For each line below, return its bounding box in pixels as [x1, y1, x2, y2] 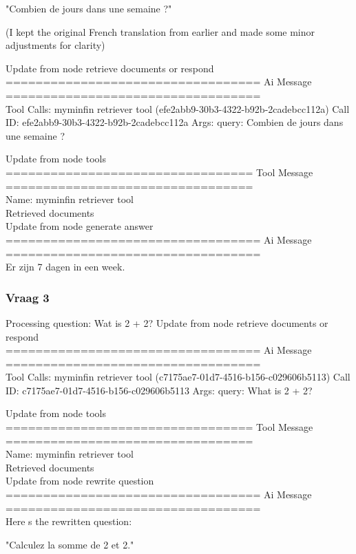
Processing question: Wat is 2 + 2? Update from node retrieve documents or [6, 315, 328, 330]
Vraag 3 [6, 288, 50, 306]
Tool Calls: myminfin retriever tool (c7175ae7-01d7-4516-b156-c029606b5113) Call [6, 370, 350, 384]
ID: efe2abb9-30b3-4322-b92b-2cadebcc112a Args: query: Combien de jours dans [6, 115, 344, 129]
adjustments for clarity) [6, 38, 105, 52]
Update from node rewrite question [6, 473, 154, 488]
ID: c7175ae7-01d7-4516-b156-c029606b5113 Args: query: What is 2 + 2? [6, 383, 313, 397]
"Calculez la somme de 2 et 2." [6, 537, 134, 551]
